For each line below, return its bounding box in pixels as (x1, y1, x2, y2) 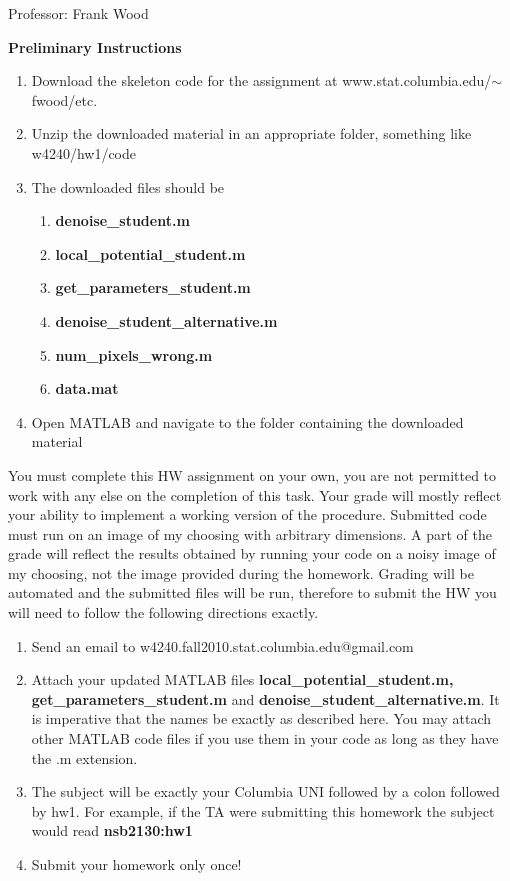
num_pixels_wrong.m (55, 344, 213, 365)
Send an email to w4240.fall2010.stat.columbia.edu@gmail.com (31, 635, 414, 656)
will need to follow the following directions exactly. (8, 602, 319, 623)
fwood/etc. (31, 89, 98, 110)
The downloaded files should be (31, 176, 225, 197)
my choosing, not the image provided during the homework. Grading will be (8, 562, 474, 583)
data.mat (55, 378, 119, 399)
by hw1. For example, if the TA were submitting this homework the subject (31, 800, 495, 821)
